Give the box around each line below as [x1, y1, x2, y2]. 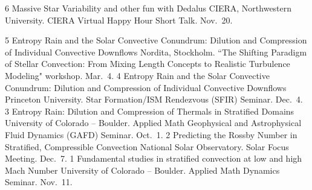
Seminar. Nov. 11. [5, 176, 73, 188]
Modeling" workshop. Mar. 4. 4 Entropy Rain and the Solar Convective [5, 69, 270, 81]
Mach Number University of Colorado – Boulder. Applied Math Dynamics [5, 163, 280, 176]
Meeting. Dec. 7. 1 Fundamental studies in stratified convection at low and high [5, 152, 302, 165]
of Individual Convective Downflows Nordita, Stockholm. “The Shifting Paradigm [5, 45, 307, 58]
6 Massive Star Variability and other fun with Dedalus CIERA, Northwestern [5, 2, 292, 14]
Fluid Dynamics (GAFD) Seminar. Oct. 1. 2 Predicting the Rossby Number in [5, 128, 297, 141]
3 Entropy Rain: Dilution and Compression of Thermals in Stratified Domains [5, 104, 294, 117]
